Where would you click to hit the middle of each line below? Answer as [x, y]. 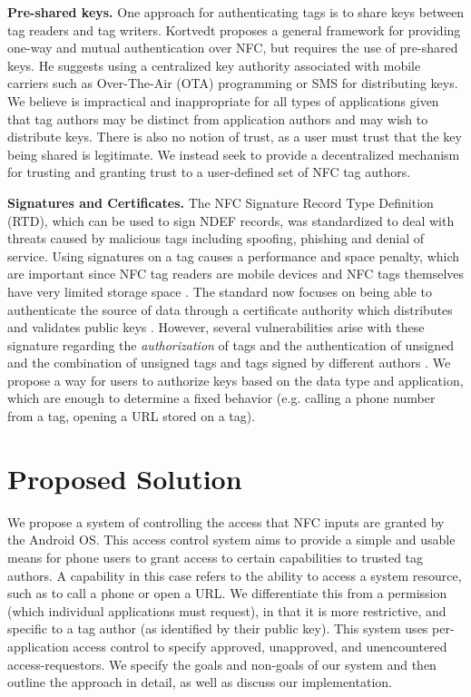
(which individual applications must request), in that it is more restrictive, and [227, 610]
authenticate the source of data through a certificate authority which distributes [230, 309]
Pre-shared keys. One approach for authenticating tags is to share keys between [236, 12]
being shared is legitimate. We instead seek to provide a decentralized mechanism [234, 154]
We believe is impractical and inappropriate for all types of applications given [223, 100]
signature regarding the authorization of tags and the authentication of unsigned [231, 344]
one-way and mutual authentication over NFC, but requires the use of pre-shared [233, 48]
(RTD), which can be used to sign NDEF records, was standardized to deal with [231, 220]
